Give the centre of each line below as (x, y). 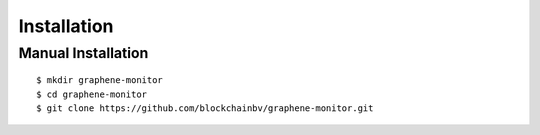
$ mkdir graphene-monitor (100, 80)
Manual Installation (83, 53)
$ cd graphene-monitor (92, 94)
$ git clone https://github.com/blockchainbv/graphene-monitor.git (205, 108)
